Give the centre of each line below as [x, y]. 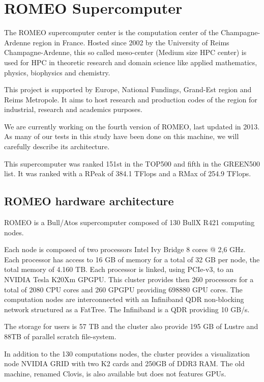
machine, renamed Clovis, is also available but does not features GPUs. [115, 373]
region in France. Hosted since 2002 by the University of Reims [131, 42]
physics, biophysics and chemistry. [57, 72]
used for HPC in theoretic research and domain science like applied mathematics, [131, 62]
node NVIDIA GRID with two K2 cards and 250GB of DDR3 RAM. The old [124, 363]
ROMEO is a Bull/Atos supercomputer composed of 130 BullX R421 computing [129, 222]
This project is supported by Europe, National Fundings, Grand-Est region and [128, 89]
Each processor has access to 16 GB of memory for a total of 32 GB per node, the [132, 259]
